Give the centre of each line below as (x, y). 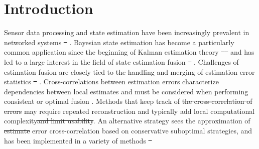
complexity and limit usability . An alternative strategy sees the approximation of (127, 121)
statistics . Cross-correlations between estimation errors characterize (111, 82)
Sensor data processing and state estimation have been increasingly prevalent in (127, 32)
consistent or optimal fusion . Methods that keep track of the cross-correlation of (128, 101)
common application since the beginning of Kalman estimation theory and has (129, 52)
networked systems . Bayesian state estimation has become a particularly (119, 42)
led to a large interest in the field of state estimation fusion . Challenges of (121, 61)
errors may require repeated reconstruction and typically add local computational (129, 111)
